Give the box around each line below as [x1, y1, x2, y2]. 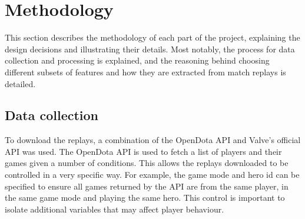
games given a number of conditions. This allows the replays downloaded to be [5, 157, 289, 169]
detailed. [5, 77, 36, 89]
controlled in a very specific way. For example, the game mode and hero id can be [5, 168, 300, 181]
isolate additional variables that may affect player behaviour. [5, 203, 224, 215]
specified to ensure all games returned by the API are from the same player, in [5, 180, 289, 192]
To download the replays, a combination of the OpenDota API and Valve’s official [5, 134, 301, 146]
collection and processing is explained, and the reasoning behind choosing [5, 54, 270, 67]
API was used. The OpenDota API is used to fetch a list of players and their [5, 145, 282, 157]
